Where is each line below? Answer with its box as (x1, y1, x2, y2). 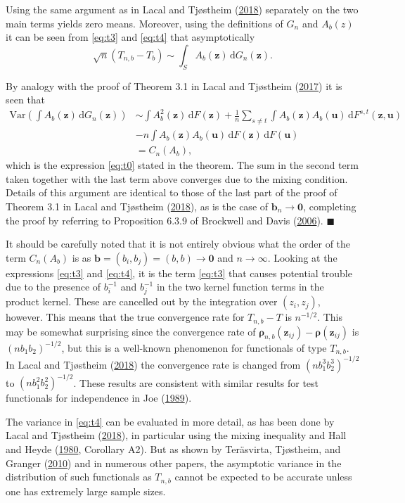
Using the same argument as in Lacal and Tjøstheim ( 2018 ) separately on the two (6, 2, 359, 16)
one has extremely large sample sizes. (6, 483, 166, 498)
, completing (303, 198, 356, 213)
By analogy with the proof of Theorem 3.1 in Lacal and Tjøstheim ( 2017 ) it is (6, 78, 342, 93)
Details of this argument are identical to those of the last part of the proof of (6, 185, 337, 200)
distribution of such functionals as (6, 469, 152, 484)
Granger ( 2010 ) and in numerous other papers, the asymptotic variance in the (6, 455, 342, 470)
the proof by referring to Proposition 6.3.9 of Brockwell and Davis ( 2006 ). (6, 212, 323, 227)
